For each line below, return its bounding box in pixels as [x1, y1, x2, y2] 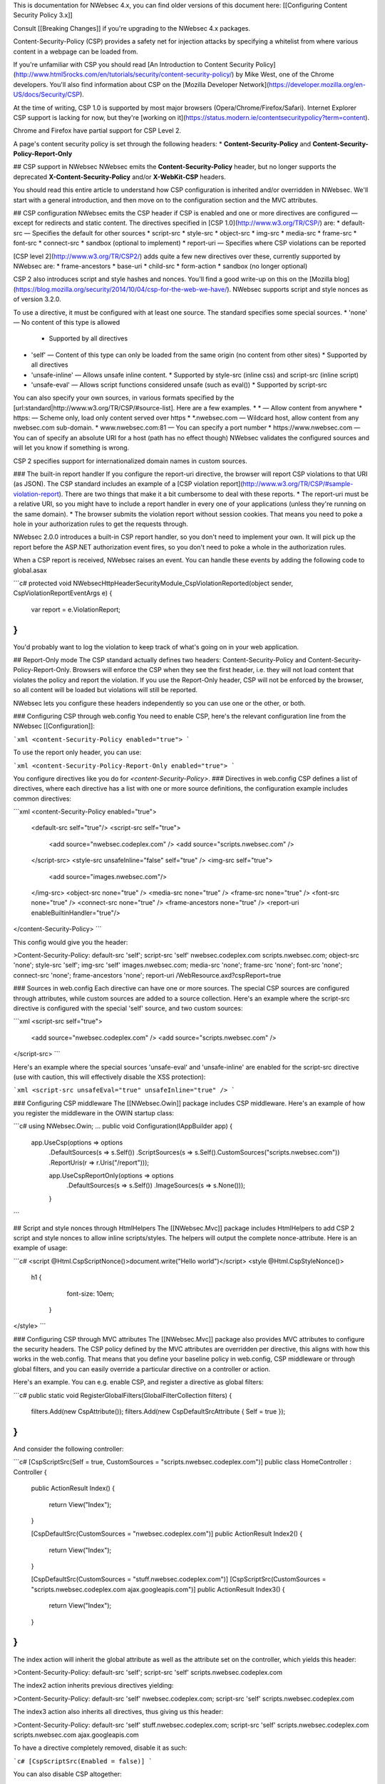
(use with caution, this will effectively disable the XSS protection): [13, 1073, 206, 1081]
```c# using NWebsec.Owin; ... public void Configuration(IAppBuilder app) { [13, 1122, 233, 1130]
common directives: [13, 794, 71, 803]
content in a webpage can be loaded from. [13, 47, 138, 56]
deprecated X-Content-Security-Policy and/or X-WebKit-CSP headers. [13, 172, 226, 181]
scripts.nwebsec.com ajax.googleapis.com [13, 1730, 139, 1739]
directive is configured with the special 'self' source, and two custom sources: [13, 1003, 243, 1013]
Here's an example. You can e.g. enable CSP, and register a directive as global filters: [13, 1378, 264, 1387]
